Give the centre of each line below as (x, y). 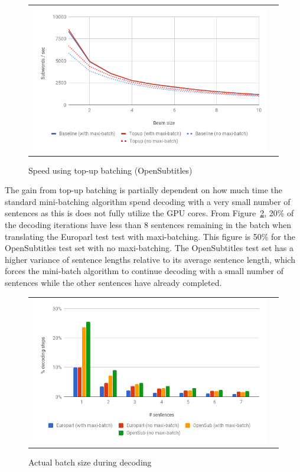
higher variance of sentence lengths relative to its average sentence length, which (150, 259)
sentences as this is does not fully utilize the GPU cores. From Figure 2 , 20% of (149, 213)
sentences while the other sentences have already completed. (113, 283)
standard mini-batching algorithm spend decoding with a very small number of (148, 201)
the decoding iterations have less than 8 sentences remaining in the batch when (148, 225)
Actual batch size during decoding (90, 462)
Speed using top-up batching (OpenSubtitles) (110, 170)
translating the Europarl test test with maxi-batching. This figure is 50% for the (150, 236)
